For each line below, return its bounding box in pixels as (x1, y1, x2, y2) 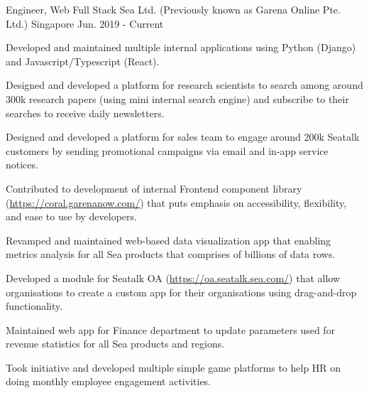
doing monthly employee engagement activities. (6, 374, 211, 389)
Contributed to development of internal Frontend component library (6, 181, 302, 195)
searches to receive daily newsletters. (6, 105, 165, 120)
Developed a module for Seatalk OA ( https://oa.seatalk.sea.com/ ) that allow (6, 270, 341, 285)
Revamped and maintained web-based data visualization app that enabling (6, 232, 331, 247)
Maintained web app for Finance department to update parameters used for (6, 322, 336, 337)
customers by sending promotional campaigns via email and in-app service (6, 143, 329, 158)
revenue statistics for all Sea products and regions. (6, 336, 225, 351)
